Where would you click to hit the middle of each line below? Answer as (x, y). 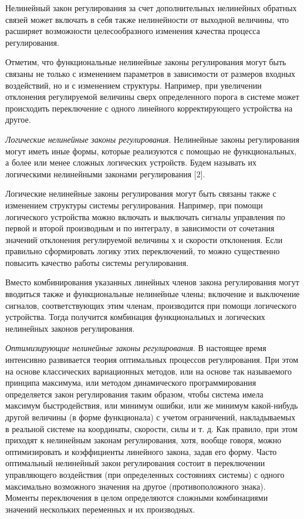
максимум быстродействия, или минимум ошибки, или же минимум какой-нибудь (152, 405)
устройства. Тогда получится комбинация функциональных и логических (135, 317)
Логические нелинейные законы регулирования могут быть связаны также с (141, 193)
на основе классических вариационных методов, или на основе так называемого (148, 371)
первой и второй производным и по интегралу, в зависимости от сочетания (140, 228)
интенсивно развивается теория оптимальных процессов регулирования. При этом (152, 360)
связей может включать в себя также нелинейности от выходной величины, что (147, 19)
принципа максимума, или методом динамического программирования (131, 382)
